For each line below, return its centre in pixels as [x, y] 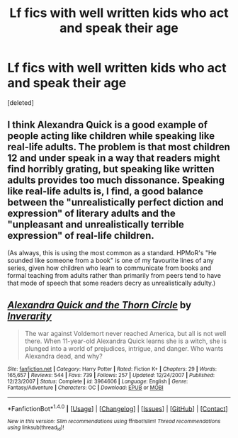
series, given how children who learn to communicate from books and [109, 268]
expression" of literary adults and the [91, 214]
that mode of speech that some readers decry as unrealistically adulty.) [112, 283]
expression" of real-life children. [81, 236]
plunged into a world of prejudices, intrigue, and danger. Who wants [124, 348]
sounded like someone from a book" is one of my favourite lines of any [110, 260]
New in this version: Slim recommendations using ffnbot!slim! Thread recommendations [114, 422]
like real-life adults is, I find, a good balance [105, 192]
